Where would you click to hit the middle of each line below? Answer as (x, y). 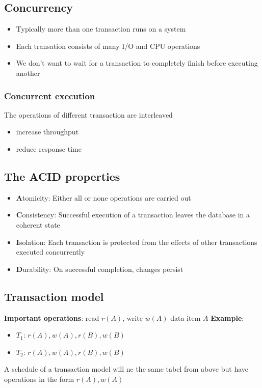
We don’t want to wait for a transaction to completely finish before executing (137, 63)
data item (186, 317)
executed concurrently (50, 252)
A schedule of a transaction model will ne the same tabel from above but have (126, 369)
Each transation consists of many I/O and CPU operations (108, 46)
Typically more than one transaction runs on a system (101, 29)
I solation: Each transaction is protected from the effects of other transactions (137, 242)
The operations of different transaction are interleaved (88, 114)
